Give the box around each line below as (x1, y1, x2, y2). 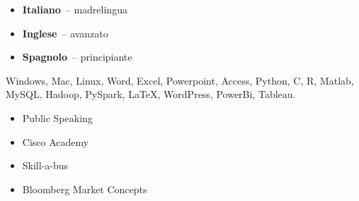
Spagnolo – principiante (22, 49, 132, 64)
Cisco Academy (22, 134, 89, 149)
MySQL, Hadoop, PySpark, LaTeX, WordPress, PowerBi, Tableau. (6, 87, 296, 102)
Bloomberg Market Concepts (22, 181, 147, 196)
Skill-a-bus (22, 158, 69, 173)
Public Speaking (22, 110, 93, 125)
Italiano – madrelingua (22, 2, 127, 16)
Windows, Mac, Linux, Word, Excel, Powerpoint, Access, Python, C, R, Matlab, (6, 73, 354, 87)
